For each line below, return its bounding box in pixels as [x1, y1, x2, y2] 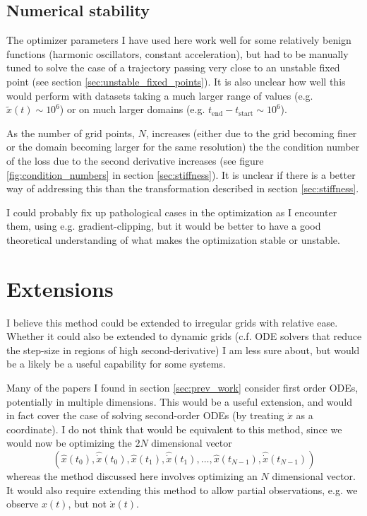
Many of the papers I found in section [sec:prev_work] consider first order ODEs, [6, 380, 359, 395]
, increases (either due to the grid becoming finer [145, 125, 357, 140]
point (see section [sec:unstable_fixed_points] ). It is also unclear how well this [6, 74, 346, 88]
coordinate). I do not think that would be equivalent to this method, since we [6, 421, 342, 436]
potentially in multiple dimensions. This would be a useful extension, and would [6, 394, 353, 409]
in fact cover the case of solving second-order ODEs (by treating [6, 408, 284, 423]
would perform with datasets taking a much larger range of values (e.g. [6, 88, 313, 102]
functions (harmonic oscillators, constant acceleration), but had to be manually [6, 46, 349, 61]
